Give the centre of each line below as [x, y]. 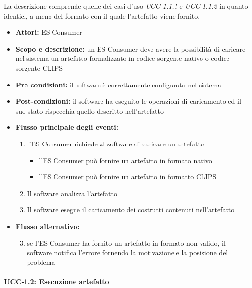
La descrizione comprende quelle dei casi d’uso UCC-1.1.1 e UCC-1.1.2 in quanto [126, 6]
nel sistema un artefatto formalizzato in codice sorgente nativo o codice [123, 58]
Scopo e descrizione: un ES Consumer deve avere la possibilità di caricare [130, 48]
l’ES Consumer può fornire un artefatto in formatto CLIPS [128, 177]
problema [41, 262]
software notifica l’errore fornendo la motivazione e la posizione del [127, 252]
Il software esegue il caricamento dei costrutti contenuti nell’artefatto [131, 210]
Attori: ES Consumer [49, 32]
